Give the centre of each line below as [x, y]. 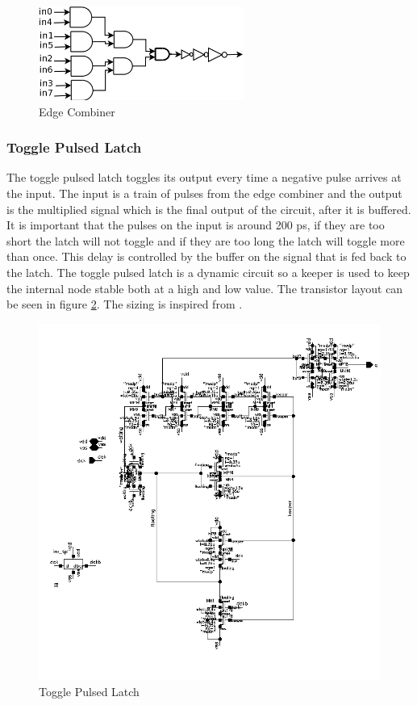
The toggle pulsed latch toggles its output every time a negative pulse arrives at [204, 177]
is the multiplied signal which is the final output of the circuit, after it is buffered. [209, 209]
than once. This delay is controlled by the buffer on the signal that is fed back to [206, 256]
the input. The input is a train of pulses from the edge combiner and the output [204, 193]
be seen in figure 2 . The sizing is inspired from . [125, 304]
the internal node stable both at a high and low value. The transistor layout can [205, 288]
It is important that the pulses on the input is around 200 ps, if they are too [196, 225]
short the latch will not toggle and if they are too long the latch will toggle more [206, 240]
